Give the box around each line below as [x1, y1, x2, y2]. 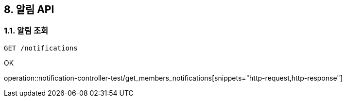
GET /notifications [4, 44, 78, 52]
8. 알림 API [4, 3, 54, 16]
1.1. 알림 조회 [4, 26, 49, 36]
